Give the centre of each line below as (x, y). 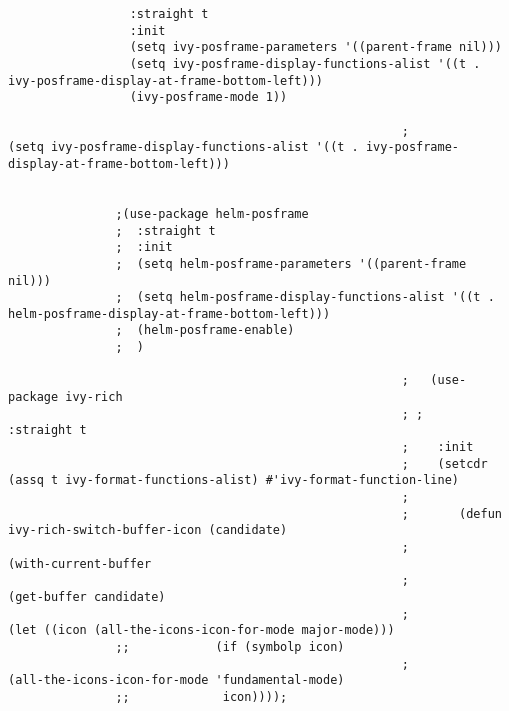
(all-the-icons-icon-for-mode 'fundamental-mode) (176, 680)
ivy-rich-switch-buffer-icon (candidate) (148, 530)
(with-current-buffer (80, 563)
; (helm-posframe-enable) (205, 330)
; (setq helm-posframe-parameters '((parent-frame (291, 263)
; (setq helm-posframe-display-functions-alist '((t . (305, 297)
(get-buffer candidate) (87, 596)
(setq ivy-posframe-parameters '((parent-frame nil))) (315, 47)
